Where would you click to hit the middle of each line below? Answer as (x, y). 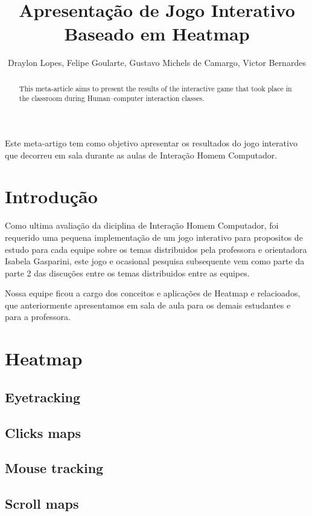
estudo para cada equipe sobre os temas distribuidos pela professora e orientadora (156, 249)
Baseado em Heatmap (157, 34)
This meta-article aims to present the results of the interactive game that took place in (155, 88)
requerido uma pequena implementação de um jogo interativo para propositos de (154, 237)
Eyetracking (43, 397)
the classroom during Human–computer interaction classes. (112, 98)
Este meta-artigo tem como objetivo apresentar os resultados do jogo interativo (151, 143)
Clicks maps (43, 432)
